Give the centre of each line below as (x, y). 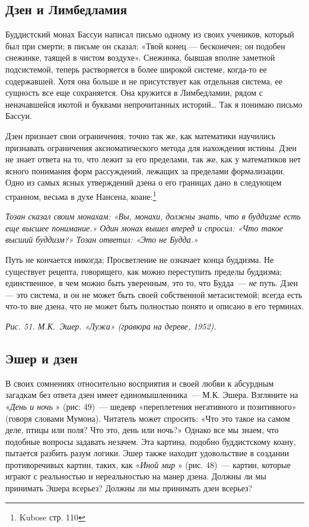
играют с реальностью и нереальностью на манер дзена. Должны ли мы (136, 476)
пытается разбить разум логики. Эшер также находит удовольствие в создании (147, 453)
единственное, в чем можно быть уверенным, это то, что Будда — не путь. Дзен (152, 283)
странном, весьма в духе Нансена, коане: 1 (81, 195)
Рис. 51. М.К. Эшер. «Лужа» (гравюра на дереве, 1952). (111, 326)
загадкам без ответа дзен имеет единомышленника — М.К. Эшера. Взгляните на (152, 395)
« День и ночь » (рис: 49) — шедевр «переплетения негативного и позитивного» (151, 406)
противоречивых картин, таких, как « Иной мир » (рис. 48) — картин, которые (148, 464)
